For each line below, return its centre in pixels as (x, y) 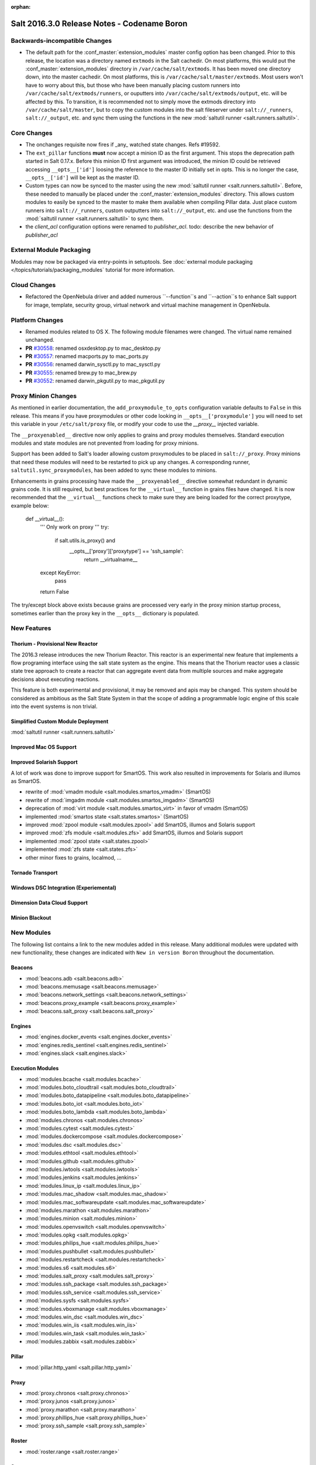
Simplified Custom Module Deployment (60, 721)
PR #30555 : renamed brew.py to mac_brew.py (81, 373)
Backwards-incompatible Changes (61, 40)
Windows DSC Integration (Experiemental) (63, 887)
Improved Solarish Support (44, 762)
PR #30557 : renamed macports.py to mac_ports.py (87, 356)
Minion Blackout (31, 918)
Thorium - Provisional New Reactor (54, 644)
